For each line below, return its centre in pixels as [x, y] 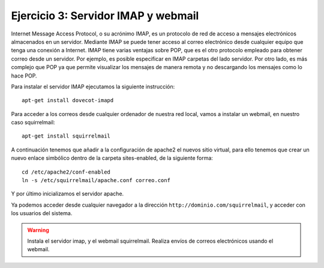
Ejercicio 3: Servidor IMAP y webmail [105, 16]
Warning [38, 230]
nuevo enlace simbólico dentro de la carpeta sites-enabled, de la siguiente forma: [112, 158]
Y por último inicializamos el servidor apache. [67, 194]
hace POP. [24, 76]
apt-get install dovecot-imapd [68, 100]
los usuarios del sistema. [42, 213]
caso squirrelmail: [33, 123]
